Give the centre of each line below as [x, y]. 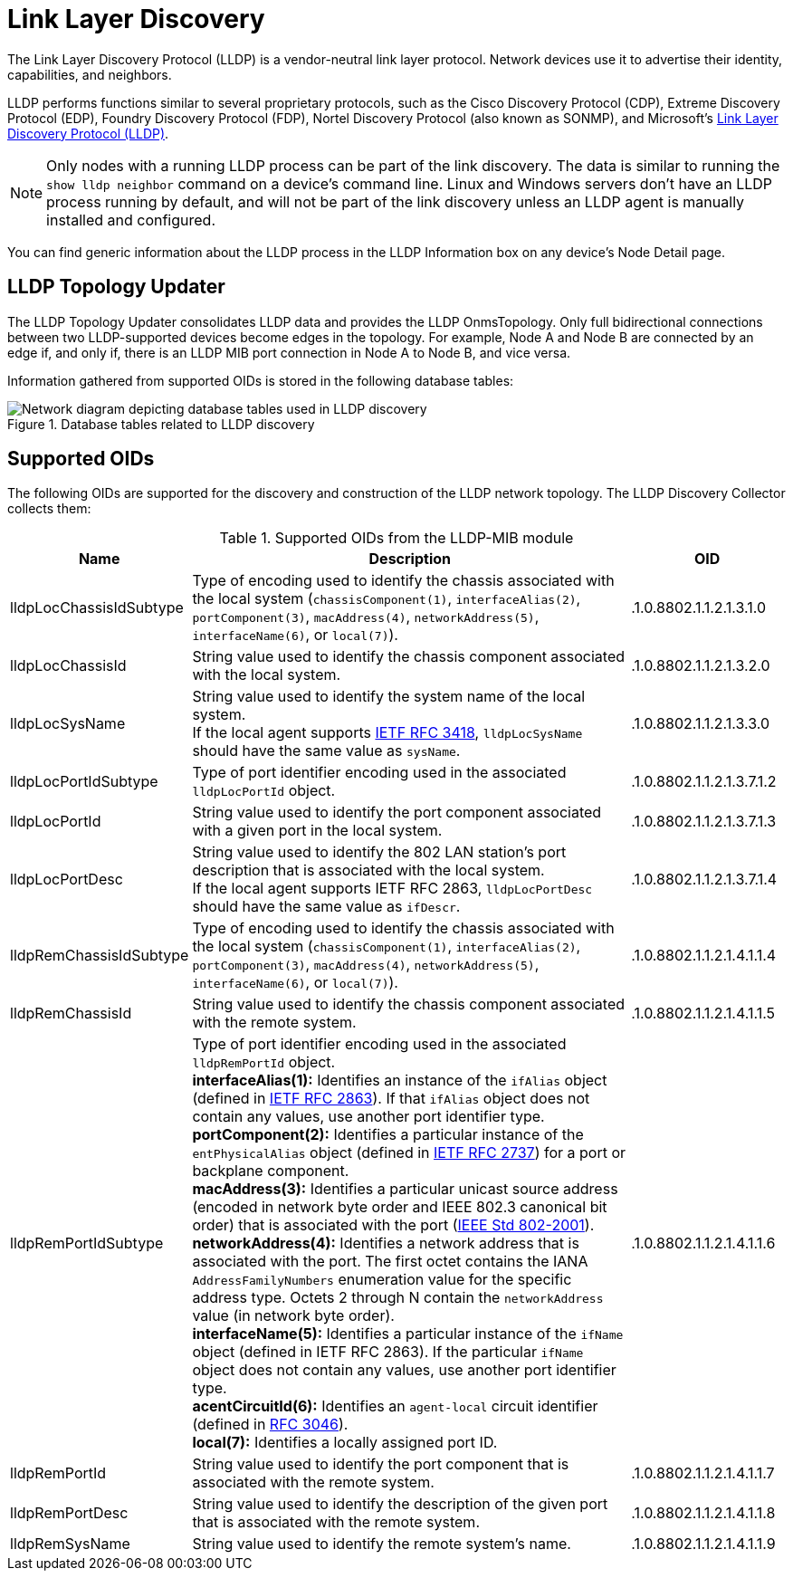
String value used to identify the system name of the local [389, 697]
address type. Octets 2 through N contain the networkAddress [398, 1298]
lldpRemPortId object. [264, 1062]
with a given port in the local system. [317, 831]
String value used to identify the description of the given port [400, 1504]
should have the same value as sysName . [326, 751]
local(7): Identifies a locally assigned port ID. [345, 1443]
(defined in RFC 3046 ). [270, 1425]
